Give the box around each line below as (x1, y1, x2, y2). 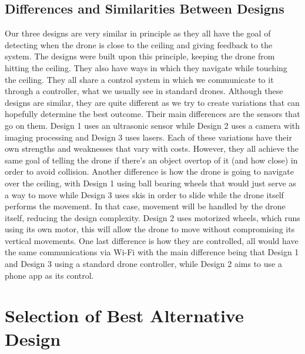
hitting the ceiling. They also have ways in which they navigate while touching (5, 61, 287, 74)
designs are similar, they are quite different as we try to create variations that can (5, 96, 300, 108)
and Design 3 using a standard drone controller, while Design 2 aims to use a (5, 258, 282, 270)
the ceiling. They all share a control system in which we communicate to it (5, 73, 274, 85)
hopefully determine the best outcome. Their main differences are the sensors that (5, 108, 300, 120)
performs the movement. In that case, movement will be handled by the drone (5, 200, 286, 212)
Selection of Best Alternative (5, 303, 244, 328)
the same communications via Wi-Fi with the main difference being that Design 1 (5, 246, 299, 258)
